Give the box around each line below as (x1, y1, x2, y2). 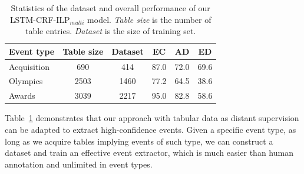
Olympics (9, 75, 43, 87)
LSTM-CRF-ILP (9, 13, 70, 25)
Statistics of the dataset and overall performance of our (11, 2, 210, 14)
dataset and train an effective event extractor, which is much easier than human (5, 146, 293, 159)
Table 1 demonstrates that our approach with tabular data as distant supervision (5, 112, 299, 124)
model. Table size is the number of (87, 13, 212, 25)
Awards (9, 89, 35, 102)
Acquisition (9, 60, 49, 72)
